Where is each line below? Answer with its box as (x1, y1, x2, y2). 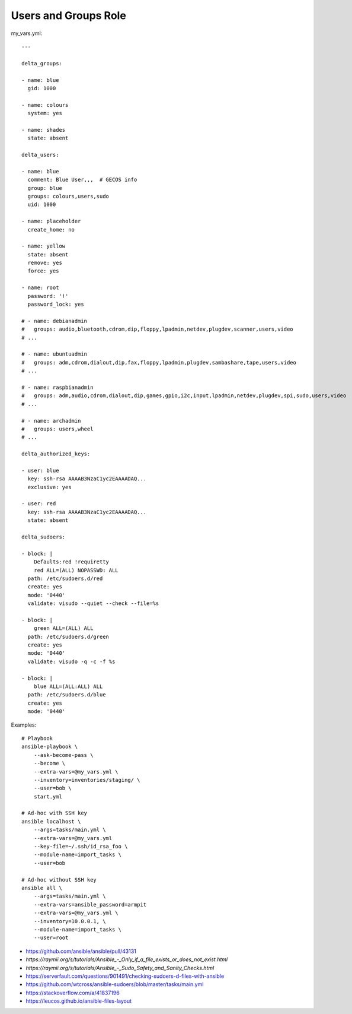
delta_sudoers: (21, 533, 66, 540)
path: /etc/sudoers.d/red (27, 575, 103, 582)
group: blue (27, 185, 62, 191)
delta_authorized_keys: (21, 451, 91, 457)
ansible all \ (21, 885, 62, 891)
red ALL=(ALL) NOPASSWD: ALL (33, 567, 119, 573)
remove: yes (27, 259, 62, 267)
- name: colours (21, 102, 69, 108)
